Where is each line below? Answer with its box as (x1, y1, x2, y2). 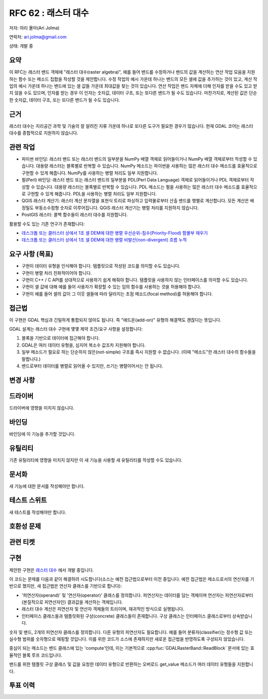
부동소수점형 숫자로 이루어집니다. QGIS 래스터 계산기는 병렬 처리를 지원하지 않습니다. (35, 204, 199, 211)
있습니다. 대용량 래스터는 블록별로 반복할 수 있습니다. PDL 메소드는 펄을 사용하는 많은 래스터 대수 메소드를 (36, 184, 240, 190)
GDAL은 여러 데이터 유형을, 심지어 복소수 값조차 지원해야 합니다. (21, 342, 146, 348)
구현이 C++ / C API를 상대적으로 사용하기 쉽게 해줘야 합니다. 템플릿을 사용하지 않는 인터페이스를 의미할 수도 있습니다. (21, 276, 248, 283)
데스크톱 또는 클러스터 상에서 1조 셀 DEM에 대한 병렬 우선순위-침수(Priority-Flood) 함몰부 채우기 (21, 230, 208, 236)
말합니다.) (21, 356, 41, 362)
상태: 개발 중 (9, 43, 33, 49)
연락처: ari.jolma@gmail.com (9, 34, 67, 40)
